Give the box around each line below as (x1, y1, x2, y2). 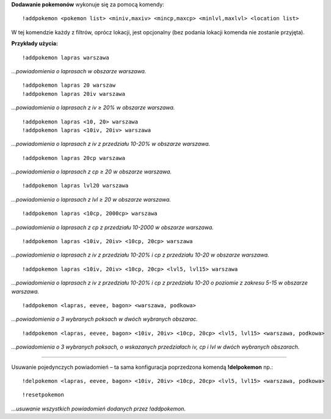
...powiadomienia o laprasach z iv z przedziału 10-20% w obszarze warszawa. (11, 140, 211, 148)
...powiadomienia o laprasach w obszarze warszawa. (11, 67, 147, 75)
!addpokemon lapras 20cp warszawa (22, 155, 125, 161)
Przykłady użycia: (11, 40, 58, 47)
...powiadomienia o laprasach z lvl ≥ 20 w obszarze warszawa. (11, 195, 171, 203)
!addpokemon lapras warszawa (22, 54, 109, 61)
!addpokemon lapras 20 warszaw (22, 82, 116, 89)
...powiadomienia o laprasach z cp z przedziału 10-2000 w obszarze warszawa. (11, 224, 214, 231)
